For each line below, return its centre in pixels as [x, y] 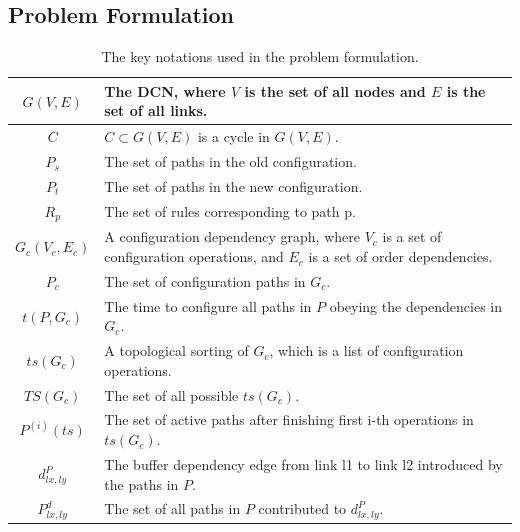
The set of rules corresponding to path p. [230, 211]
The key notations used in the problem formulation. [260, 56]
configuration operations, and [194, 256]
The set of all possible [171, 394]
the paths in [141, 483]
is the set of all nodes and [335, 90]
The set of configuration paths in [205, 280]
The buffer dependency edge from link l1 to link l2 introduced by [303, 463]
